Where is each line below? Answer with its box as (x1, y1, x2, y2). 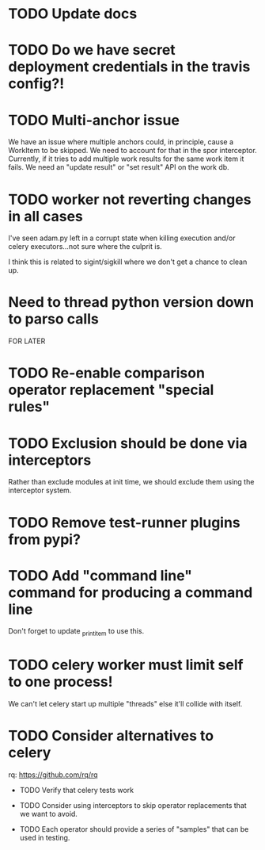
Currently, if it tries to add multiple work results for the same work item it (8, 154, 244, 163)
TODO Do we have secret (8, 41, 176, 59)
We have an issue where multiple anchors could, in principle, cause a (8, 137, 233, 147)
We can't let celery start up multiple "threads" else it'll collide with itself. (8, 699, 243, 709)
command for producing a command (8, 584, 253, 601)
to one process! (8, 673, 113, 691)
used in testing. (19, 833, 70, 843)
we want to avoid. (19, 810, 78, 819)
